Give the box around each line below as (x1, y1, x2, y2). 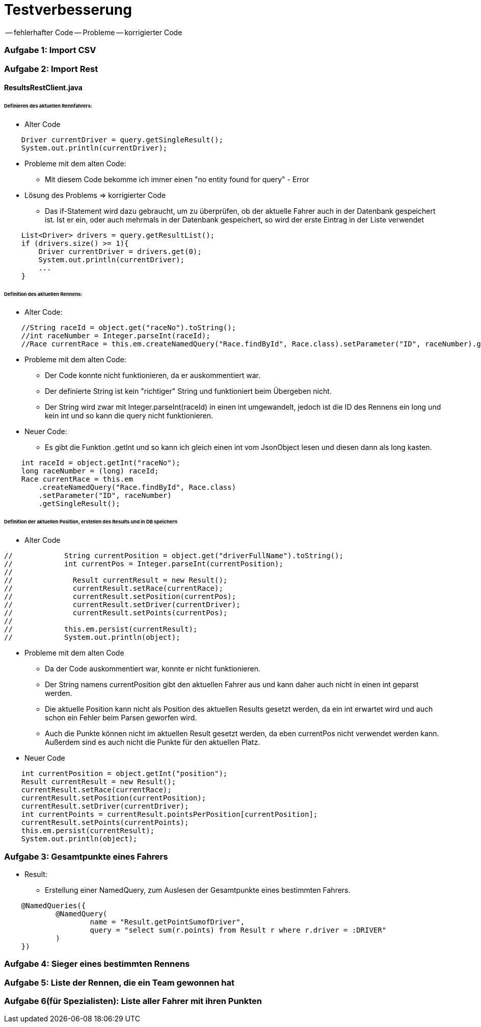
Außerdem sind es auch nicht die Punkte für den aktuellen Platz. (45, 738, 260, 747)
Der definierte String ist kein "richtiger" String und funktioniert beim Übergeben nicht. (45, 387, 332, 396)
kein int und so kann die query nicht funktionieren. (45, 411, 213, 420)
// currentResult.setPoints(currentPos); (4, 609, 228, 617)
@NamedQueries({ (21, 901, 86, 910)
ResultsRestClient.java (4, 83, 83, 92)
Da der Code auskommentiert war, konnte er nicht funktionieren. (45, 664, 261, 673)
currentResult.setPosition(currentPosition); (21, 794, 206, 803)
